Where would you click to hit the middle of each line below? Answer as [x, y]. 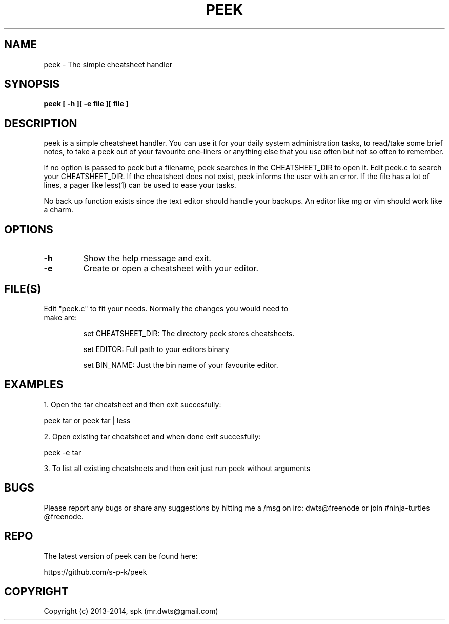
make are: [60, 317]
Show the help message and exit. [147, 258]
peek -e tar [63, 452]
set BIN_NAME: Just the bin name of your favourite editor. [181, 365]
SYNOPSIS [32, 84]
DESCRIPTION [41, 123]
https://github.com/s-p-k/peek [95, 572]
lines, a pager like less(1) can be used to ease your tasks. [140, 185]
